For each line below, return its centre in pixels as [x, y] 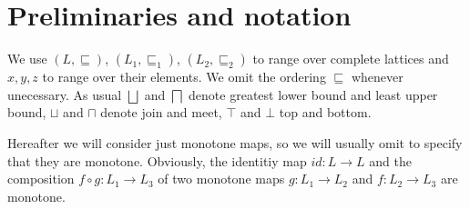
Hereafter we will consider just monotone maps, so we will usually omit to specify [235, 142]
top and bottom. [325, 112]
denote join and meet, [161, 112]
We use [27, 59]
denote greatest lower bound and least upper [313, 94]
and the [390, 160]
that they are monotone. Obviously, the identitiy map [157, 160]
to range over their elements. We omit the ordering [184, 77]
